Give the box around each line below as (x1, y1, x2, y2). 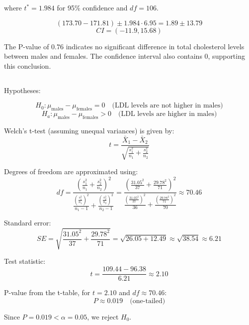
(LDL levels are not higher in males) (112, 102, 223, 109)
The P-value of (4, 41, 49, 51)
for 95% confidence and (57, 2, 128, 12)
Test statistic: (4, 256, 46, 266)
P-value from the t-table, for (4, 287, 90, 298)
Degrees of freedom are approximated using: (4, 166, 138, 177)
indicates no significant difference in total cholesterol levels (66, 41, 245, 51)
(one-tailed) (130, 297, 166, 305)
